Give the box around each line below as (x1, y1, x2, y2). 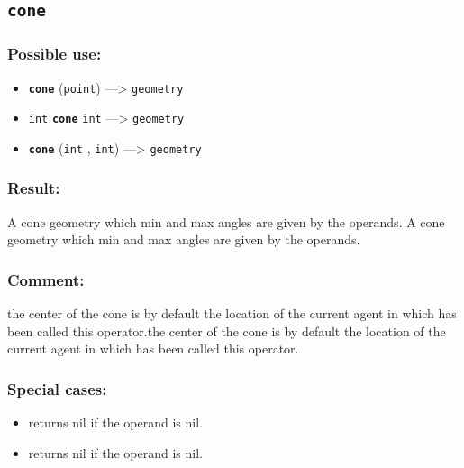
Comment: (7, 268, 85, 290)
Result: (7, 177, 60, 199)
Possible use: (7, 42, 102, 65)
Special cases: (7, 377, 107, 399)
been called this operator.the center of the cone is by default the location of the (7, 321, 446, 340)
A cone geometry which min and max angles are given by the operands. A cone (7, 212, 445, 231)
